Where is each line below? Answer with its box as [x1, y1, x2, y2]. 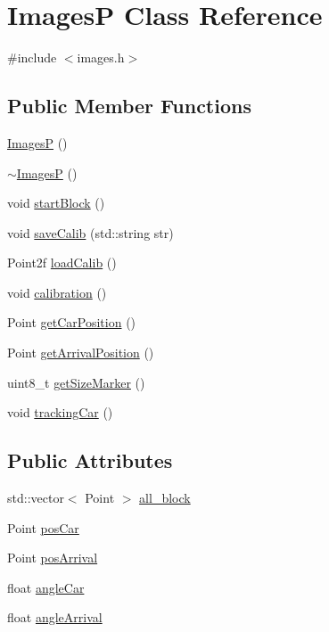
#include [7, 48, 57, 67]
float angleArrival [7, 608, 103, 627]
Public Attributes [7, 447, 173, 474]
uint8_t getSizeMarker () [7, 373, 145, 391]
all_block [139, 488, 191, 507]
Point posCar [7, 518, 79, 537]
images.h [77, 48, 125, 67]
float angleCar [7, 578, 85, 596]
